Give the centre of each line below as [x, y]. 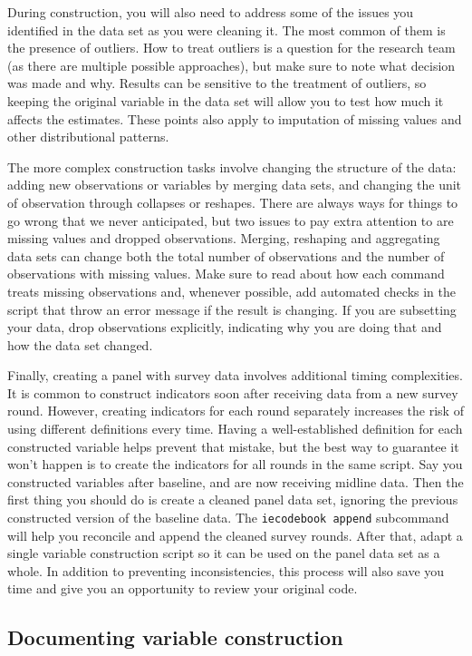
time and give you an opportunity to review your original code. [183, 588]
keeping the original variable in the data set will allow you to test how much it [226, 100]
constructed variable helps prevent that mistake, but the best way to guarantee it [233, 446]
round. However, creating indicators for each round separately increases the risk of [236, 411]
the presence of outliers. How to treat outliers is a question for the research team [231, 48]
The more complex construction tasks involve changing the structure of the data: [232, 166]
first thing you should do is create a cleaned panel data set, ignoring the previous [233, 499]
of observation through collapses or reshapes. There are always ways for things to [233, 202]
